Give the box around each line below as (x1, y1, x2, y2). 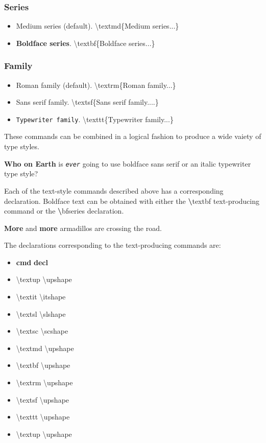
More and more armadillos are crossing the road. (4, 222, 162, 233)
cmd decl (16, 257, 48, 267)
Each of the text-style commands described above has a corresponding (4, 185, 224, 196)
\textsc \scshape (16, 325, 68, 336)
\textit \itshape (16, 291, 66, 302)
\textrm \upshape (16, 377, 73, 388)
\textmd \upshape (16, 342, 74, 353)
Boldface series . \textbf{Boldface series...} (16, 37, 155, 48)
